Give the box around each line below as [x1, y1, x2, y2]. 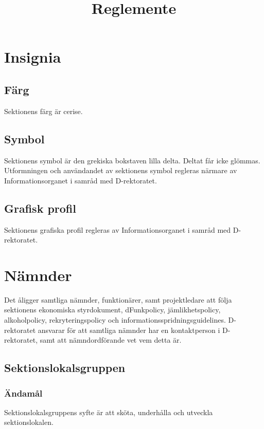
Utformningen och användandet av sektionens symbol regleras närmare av [4, 165, 237, 176]
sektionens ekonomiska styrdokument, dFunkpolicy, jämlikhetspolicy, [4, 304, 221, 315]
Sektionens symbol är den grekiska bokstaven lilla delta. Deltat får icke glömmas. [4, 155, 260, 165]
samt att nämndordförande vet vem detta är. [40, 334, 182, 345]
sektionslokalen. [4, 417, 54, 427]
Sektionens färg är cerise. [4, 105, 83, 116]
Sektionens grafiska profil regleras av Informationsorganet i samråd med [4, 224, 231, 235]
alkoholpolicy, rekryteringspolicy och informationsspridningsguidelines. [4, 314, 226, 325]
